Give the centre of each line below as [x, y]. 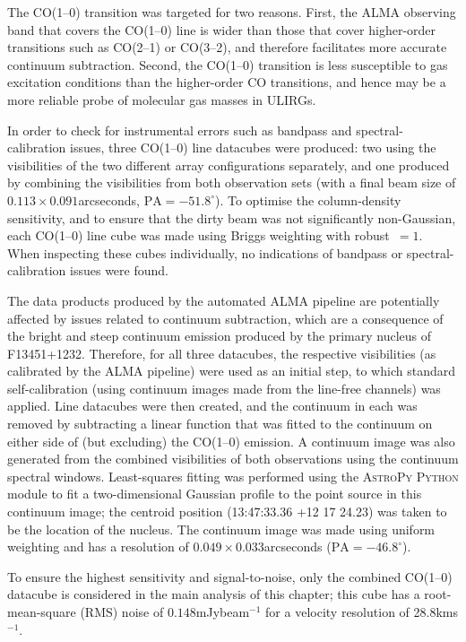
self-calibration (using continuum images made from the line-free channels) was [224, 388]
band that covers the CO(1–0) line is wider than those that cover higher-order [222, 29]
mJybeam [223, 612]
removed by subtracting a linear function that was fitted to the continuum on [220, 424]
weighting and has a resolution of [98, 547]
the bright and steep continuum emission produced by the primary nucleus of [219, 336]
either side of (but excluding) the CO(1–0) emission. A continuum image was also [231, 441]
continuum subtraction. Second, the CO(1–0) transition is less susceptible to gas [228, 64]
